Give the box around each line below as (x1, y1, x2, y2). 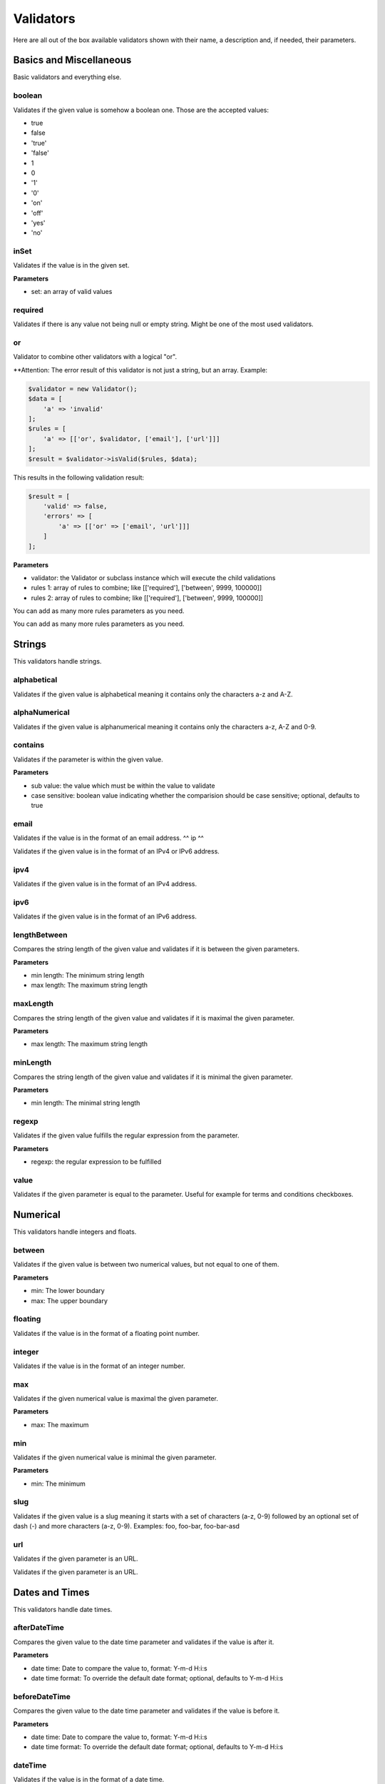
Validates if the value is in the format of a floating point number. (13, 1329, 200, 1337)
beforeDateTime (13, 1691, 71, 1701)
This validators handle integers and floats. (13, 1227, 137, 1236)
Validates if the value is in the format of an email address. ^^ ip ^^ (13, 833, 205, 842)
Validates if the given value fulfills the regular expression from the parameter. (13, 1131, 240, 1140)
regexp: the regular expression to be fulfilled (31, 1157, 162, 1166)
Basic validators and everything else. (13, 73, 122, 81)
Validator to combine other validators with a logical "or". (13, 353, 178, 361)
